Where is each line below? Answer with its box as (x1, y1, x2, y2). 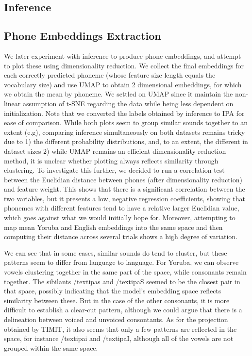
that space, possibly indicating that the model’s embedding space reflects (4, 286, 221, 296)
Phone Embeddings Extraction (4, 28, 161, 43)
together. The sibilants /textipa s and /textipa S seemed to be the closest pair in (4, 276, 240, 286)
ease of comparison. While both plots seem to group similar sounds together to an (4, 117, 248, 128)
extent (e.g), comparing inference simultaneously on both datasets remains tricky (4, 127, 245, 137)
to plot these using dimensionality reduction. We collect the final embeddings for (4, 60, 244, 70)
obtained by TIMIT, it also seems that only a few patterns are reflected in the (4, 324, 237, 334)
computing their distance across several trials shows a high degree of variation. (4, 231, 238, 242)
